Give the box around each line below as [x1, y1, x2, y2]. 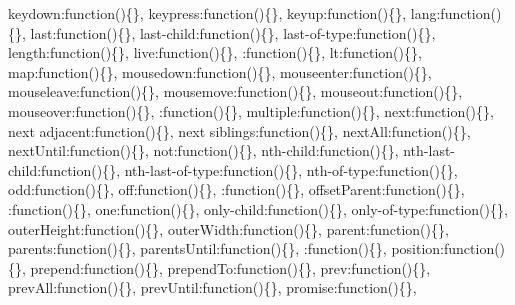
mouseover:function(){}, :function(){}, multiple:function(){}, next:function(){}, [8, 100, 494, 121]
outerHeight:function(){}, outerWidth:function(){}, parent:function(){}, [8, 218, 449, 239]
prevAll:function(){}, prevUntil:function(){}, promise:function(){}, [8, 277, 417, 298]
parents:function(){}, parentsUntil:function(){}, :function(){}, [8, 238, 387, 259]
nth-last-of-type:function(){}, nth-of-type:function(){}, [124, 159, 458, 180]
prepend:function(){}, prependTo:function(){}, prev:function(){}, [30, 257, 431, 278]
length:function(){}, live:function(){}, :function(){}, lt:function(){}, [8, 42, 422, 63]
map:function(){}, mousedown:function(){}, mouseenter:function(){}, [8, 61, 432, 82]
